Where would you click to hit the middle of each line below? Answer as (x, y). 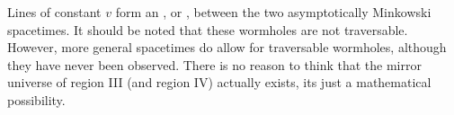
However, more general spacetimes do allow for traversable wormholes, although (227, 47)
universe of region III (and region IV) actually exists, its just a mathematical (219, 82)
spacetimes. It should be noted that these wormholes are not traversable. (208, 29)
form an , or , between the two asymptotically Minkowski (273, 12)
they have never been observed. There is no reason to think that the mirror (214, 64)
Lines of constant (54, 12)
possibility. (36, 99)
